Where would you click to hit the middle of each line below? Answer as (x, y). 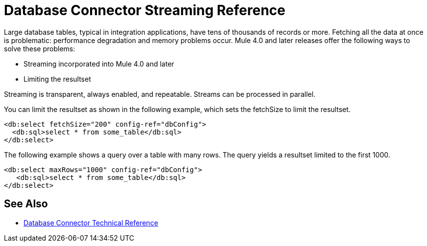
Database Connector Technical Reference (91, 223)
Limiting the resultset (57, 79)
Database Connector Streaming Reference (145, 10)
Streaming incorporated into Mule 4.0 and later (99, 64)
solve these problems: (40, 48)
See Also (26, 204)
